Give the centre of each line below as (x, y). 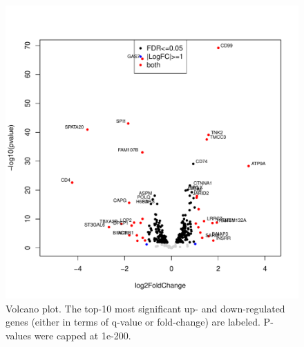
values (19, 335)
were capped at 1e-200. (83, 335)
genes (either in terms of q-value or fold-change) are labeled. (133, 322)
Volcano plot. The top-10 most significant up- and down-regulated (145, 308)
